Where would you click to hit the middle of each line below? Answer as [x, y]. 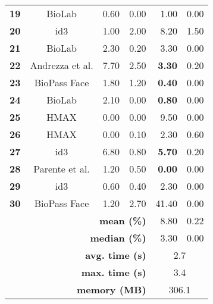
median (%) [118, 238]
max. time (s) [114, 272]
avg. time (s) [116, 255]
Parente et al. [62, 169]
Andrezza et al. [62, 65]
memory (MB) [112, 289]
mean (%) [123, 220]
